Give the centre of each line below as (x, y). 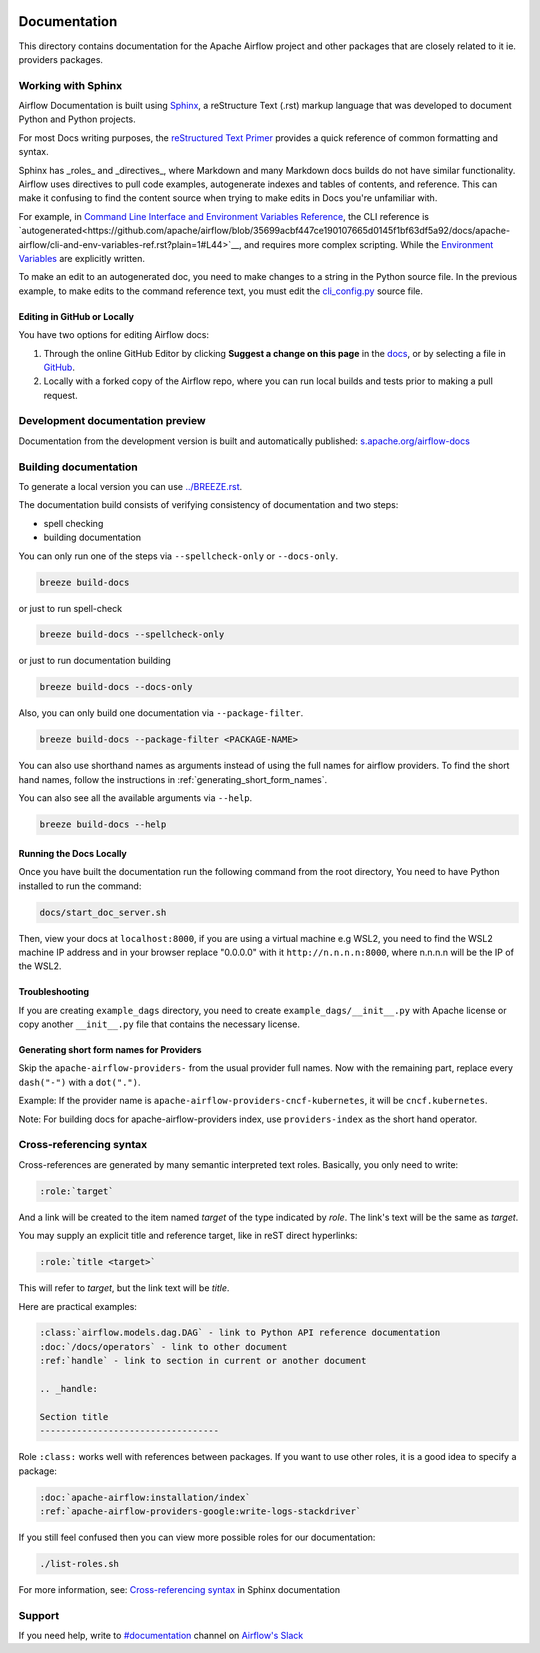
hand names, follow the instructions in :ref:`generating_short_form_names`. (173, 779)
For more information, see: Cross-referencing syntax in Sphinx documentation (179, 1589)
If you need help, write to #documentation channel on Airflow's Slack (161, 1636)
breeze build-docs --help (103, 824)
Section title (74, 1416)
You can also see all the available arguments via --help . (135, 798)
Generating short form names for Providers (110, 1050)
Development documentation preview (112, 421)
